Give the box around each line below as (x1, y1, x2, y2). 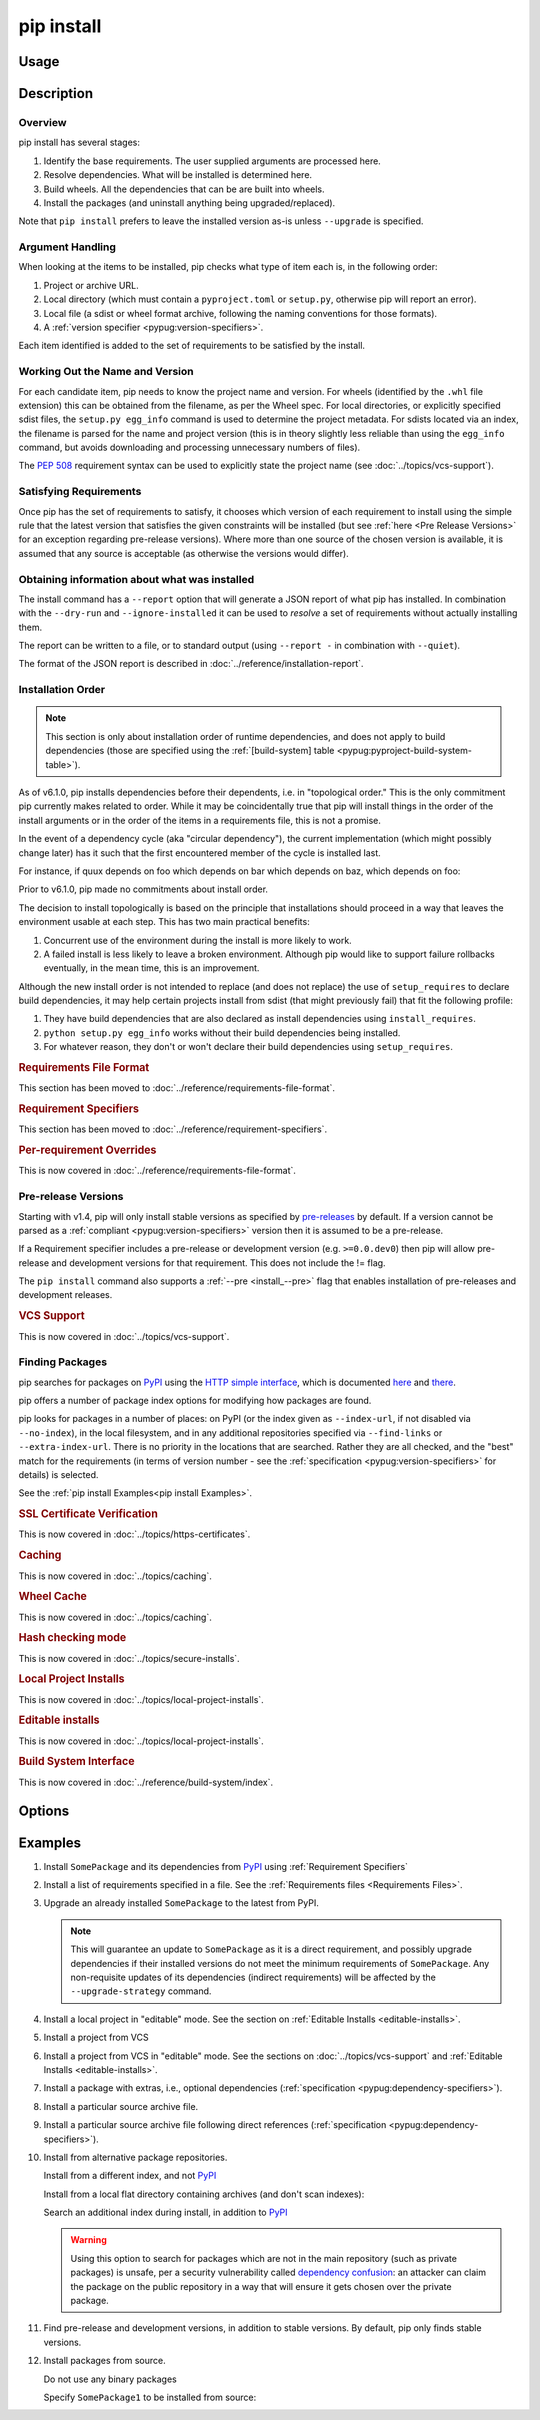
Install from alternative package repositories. (43, 2151, 228, 2163)
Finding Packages (18, 1355, 108, 1369)
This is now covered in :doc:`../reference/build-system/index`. (18, 1776, 274, 1788)
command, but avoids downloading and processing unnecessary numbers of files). (18, 441, 361, 454)
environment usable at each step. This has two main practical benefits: (18, 916, 310, 928)
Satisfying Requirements (18, 485, 142, 499)
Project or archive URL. (43, 279, 139, 291)
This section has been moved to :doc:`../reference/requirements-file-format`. (18, 1082, 335, 1094)
